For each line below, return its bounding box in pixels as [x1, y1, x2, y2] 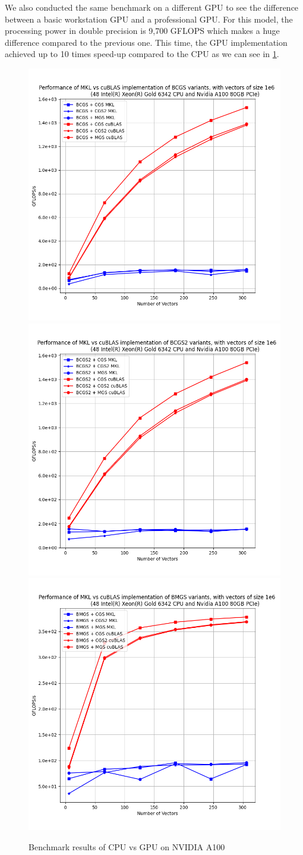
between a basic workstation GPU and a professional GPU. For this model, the [5, 12, 293, 25]
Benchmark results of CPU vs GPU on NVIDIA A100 [29, 840, 225, 853]
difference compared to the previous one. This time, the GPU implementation [5, 36, 288, 48]
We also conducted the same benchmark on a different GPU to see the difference [5, 1, 299, 13]
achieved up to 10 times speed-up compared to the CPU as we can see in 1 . [5, 48, 279, 60]
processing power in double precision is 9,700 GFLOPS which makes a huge [5, 24, 280, 37]
